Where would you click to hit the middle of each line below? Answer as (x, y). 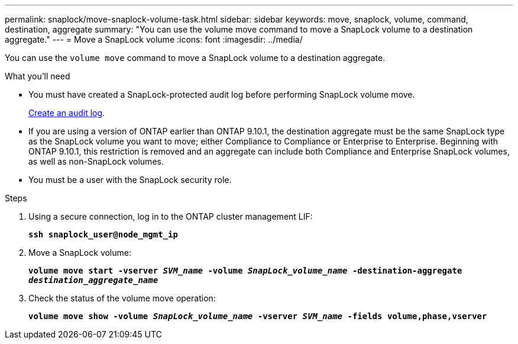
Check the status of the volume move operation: (122, 298)
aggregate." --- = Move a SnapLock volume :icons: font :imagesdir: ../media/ (154, 39)
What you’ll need (38, 76)
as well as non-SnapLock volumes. (96, 161)
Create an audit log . (67, 113)
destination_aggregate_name (93, 280)
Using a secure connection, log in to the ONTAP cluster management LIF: (171, 216)
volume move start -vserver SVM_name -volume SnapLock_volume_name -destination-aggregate (245, 271)
